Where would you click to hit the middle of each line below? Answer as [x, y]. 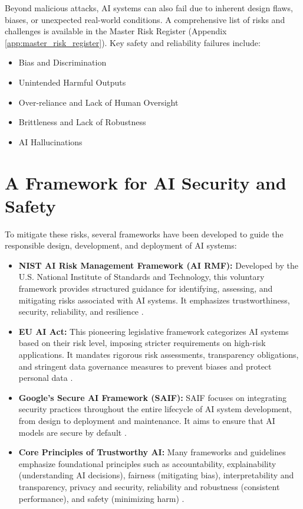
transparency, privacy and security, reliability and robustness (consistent [149, 486]
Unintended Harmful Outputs [72, 82]
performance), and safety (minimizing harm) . [101, 498]
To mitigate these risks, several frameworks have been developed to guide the [144, 234]
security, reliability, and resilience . [81, 311]
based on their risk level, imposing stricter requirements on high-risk [142, 343]
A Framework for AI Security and [146, 182]
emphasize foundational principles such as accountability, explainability [147, 463]
